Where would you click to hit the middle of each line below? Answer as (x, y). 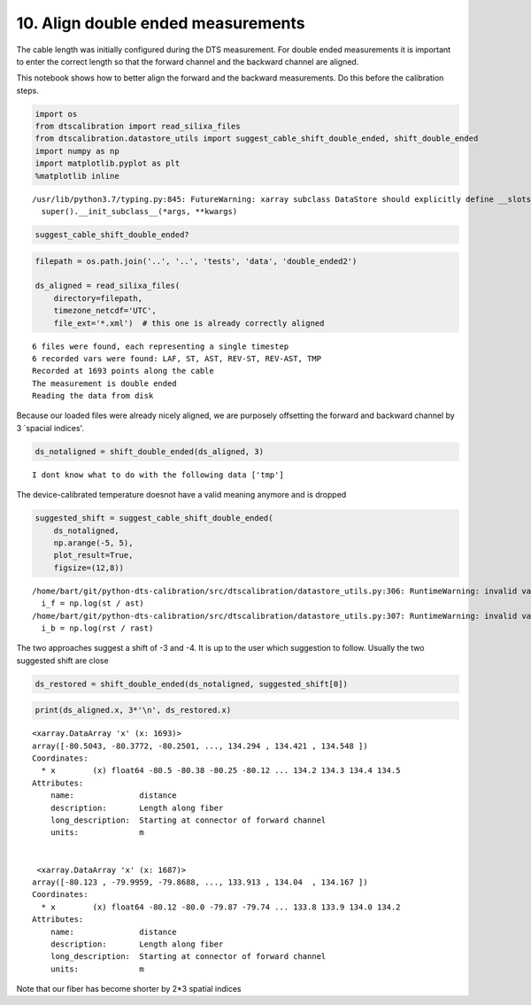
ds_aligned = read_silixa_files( (108, 286)
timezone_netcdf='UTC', (105, 311)
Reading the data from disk (93, 396)
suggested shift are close (63, 661)
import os (56, 114)
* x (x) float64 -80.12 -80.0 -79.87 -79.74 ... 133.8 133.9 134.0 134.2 (221, 907)
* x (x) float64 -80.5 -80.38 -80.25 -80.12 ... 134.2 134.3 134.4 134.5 (221, 771)
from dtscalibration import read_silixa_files (138, 127)
